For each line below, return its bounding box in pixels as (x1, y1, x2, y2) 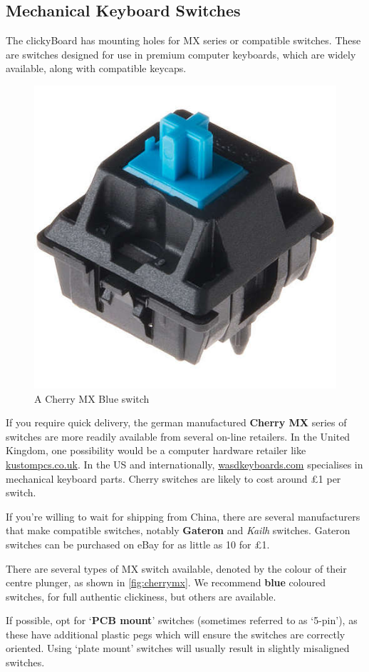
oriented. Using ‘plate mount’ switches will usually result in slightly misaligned (6, 641, 350, 656)
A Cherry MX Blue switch (34, 391, 150, 406)
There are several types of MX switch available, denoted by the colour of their (6, 561, 347, 576)
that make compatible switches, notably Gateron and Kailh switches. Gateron (6, 523, 350, 538)
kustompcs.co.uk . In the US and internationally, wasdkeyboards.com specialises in (6, 456, 363, 471)
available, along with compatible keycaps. (6, 61, 187, 76)
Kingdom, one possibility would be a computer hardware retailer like (6, 443, 306, 458)
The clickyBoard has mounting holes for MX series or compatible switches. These (6, 33, 361, 48)
